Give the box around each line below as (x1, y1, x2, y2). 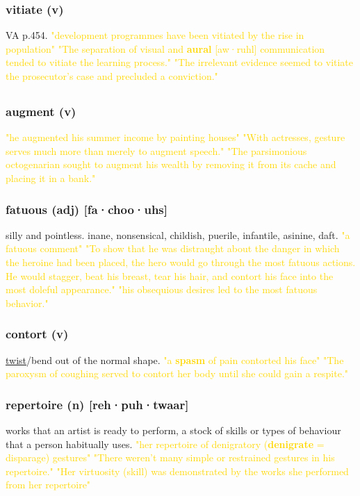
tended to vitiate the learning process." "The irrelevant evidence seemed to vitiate (6, 55, 354, 69)
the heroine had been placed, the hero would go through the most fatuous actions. (6, 255, 356, 270)
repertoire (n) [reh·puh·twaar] (6, 395, 189, 413)
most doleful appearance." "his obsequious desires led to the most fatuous (6, 282, 318, 297)
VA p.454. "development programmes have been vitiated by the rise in (6, 28, 304, 42)
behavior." (6, 295, 49, 310)
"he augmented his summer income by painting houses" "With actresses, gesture (6, 130, 345, 144)
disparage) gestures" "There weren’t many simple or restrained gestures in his (6, 450, 335, 465)
